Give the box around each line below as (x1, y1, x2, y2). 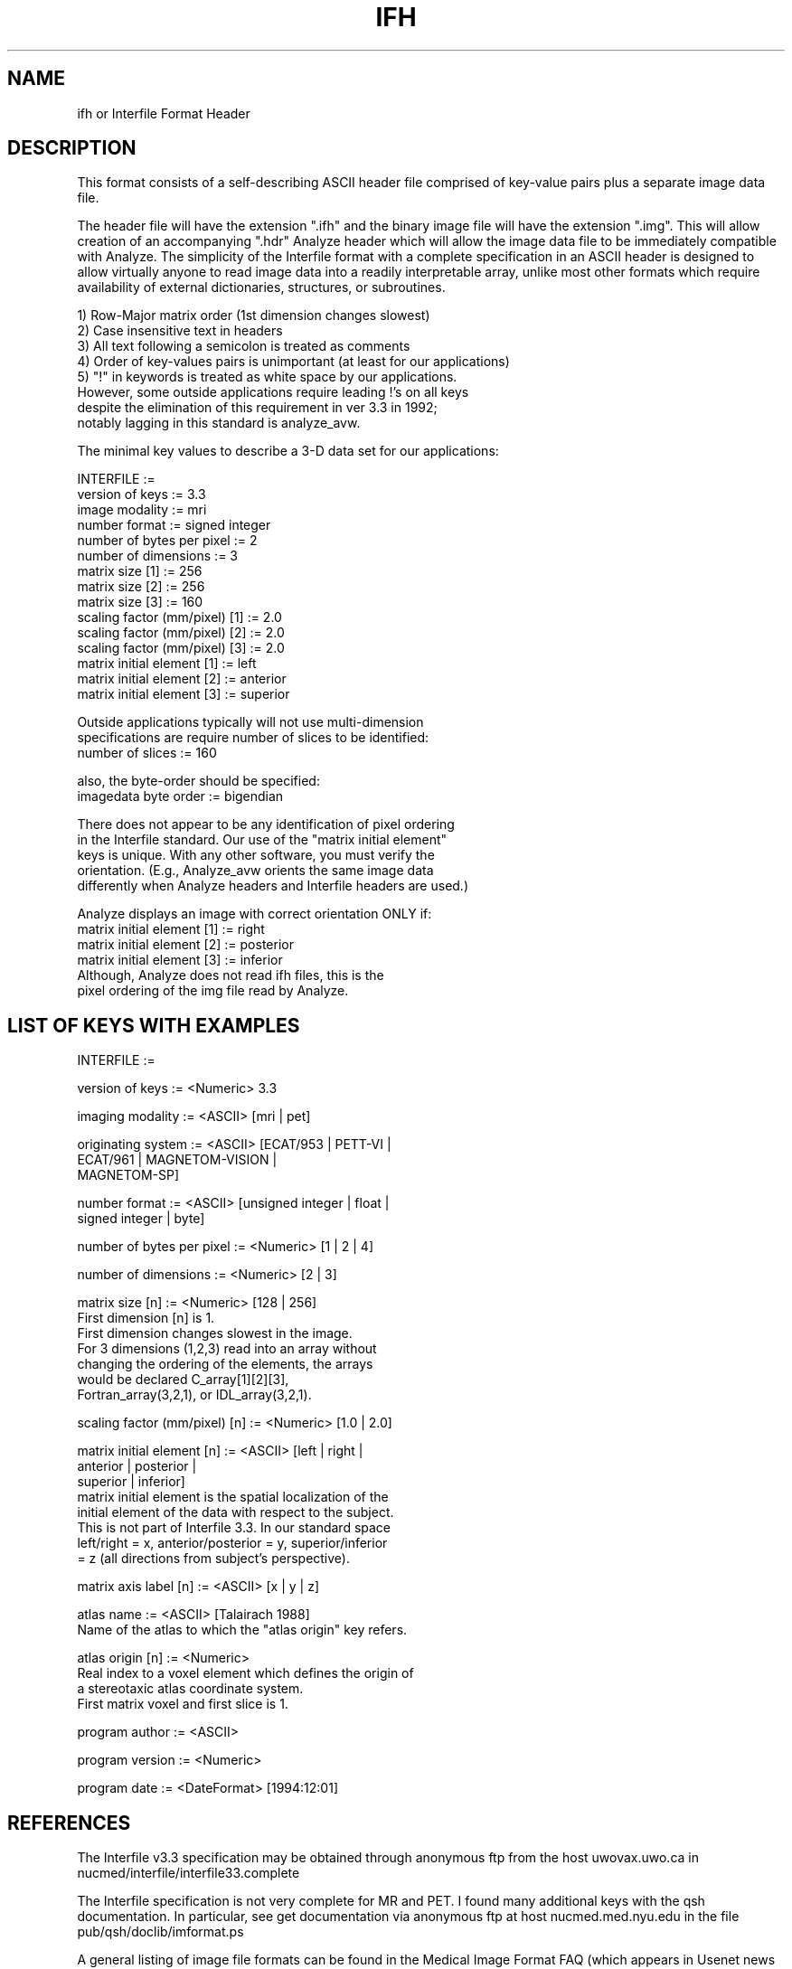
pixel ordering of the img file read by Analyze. (77, 983, 349, 999)
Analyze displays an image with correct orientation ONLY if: (77, 906, 432, 922)
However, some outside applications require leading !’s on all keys (77, 384, 469, 400)
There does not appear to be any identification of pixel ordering (77, 816, 455, 833)
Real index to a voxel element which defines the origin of (77, 1665, 414, 1682)
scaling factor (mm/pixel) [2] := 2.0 (77, 625, 285, 641)
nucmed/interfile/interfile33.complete (77, 1865, 300, 1881)
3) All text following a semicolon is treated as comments (77, 338, 410, 354)
